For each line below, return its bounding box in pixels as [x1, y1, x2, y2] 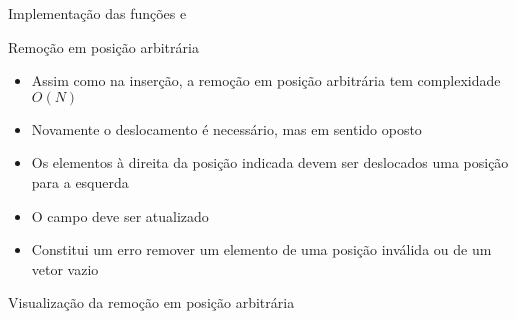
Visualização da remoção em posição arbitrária [8, 292, 295, 313]
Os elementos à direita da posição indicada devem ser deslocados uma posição [31, 152, 509, 173]
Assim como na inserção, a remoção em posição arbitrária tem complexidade [31, 70, 501, 91]
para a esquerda [31, 171, 129, 192]
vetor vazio [31, 258, 99, 279]
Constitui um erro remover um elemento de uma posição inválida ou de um [31, 239, 492, 260]
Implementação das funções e [8, 3, 187, 23]
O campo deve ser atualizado [31, 205, 209, 226]
